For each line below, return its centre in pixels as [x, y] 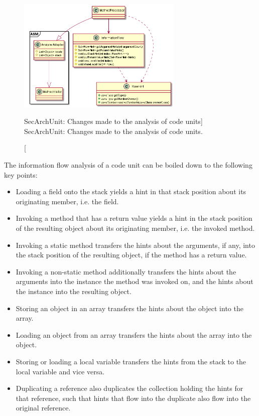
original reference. [43, 408]
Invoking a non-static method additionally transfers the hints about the [126, 271]
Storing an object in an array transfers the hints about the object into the [129, 308]
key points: [21, 174]
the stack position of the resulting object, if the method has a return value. [131, 255]
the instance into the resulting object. [74, 291]
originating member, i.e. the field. [67, 201]
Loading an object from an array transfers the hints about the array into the [134, 334]
